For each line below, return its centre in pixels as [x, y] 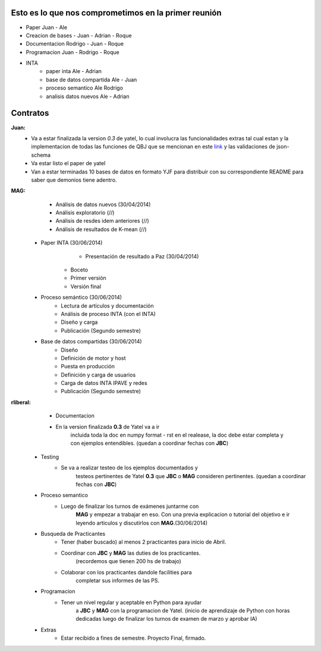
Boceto [79, 270]
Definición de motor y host [93, 358]
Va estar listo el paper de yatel [68, 163]
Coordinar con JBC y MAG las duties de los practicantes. [131, 553]
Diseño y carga [79, 322]
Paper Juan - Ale [47, 27]
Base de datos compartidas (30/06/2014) [91, 342]
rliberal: [21, 402]
